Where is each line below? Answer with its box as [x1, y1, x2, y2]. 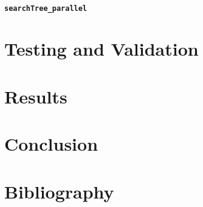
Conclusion [4, 131, 98, 156]
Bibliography [4, 179, 114, 203]
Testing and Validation [4, 36, 199, 61]
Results [4, 84, 67, 108]
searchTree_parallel [4, 4, 88, 13]
